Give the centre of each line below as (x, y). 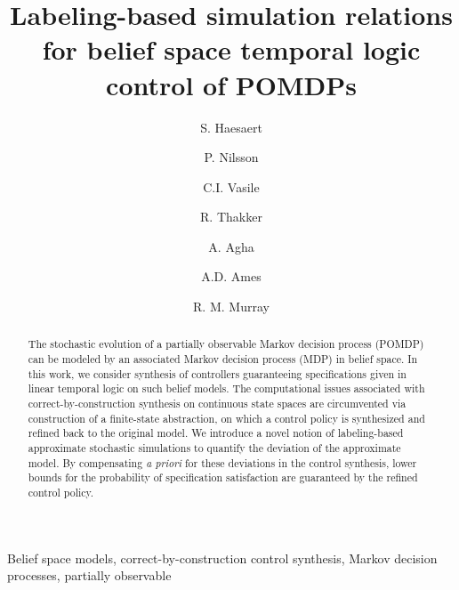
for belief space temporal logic (231, 49)
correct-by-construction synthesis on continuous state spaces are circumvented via (217, 404)
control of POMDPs (231, 84)
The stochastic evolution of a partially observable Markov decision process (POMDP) (226, 344)
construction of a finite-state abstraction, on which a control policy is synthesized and (226, 418)
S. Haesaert (231, 127)
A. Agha (231, 246)
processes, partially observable (89, 575)
